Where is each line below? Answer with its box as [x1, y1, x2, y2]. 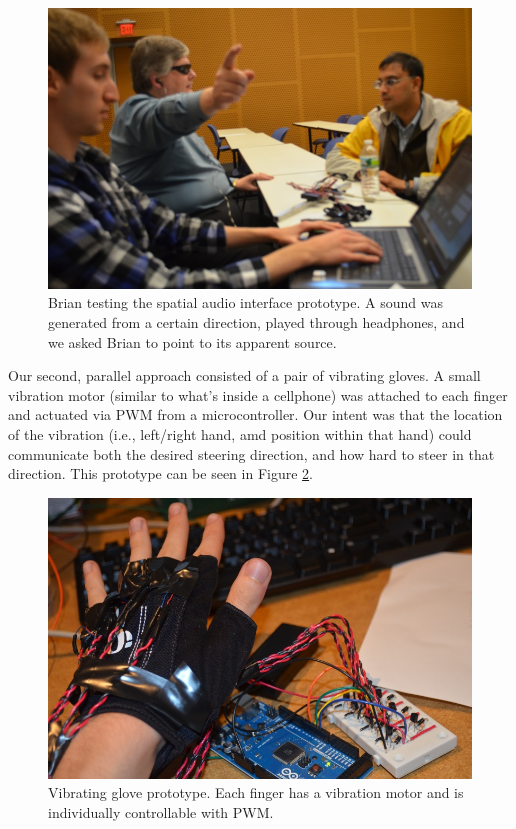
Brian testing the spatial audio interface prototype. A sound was [48, 292, 443, 313]
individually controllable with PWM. [48, 801, 274, 822]
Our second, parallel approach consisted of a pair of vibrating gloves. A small [8, 365, 481, 386]
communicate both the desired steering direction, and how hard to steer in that [8, 443, 495, 464]
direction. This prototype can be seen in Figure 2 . [8, 463, 313, 484]
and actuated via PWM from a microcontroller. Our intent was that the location [8, 404, 503, 425]
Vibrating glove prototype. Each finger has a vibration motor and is [48, 782, 464, 803]
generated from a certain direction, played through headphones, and [48, 312, 465, 333]
